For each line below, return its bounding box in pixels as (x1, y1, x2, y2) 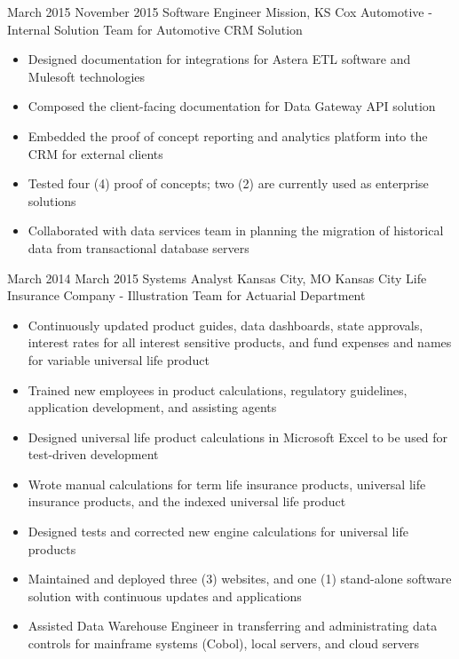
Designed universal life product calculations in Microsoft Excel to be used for (28, 427, 448, 446)
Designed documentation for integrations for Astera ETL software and (28, 50, 411, 68)
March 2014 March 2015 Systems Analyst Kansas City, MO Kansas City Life (7, 268, 427, 287)
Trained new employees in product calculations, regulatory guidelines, (28, 380, 408, 399)
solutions (28, 191, 76, 210)
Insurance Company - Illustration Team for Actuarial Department (7, 286, 366, 305)
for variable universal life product (28, 350, 210, 369)
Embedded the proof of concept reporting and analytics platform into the (28, 126, 428, 145)
